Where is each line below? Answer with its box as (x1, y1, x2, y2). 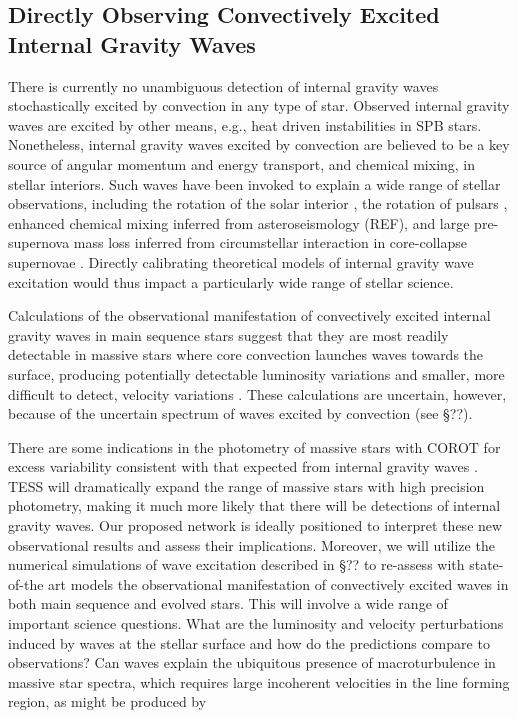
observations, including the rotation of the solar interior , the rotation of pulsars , (8, 193, 508, 214)
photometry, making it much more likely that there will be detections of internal (8, 495, 501, 516)
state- (469, 554, 504, 575)
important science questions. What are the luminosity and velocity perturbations (8, 613, 504, 634)
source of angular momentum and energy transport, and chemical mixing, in (8, 153, 476, 174)
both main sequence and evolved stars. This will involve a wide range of (8, 593, 448, 614)
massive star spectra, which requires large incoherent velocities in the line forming (8, 671, 510, 692)
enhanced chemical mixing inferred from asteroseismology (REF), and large (8, 212, 470, 233)
